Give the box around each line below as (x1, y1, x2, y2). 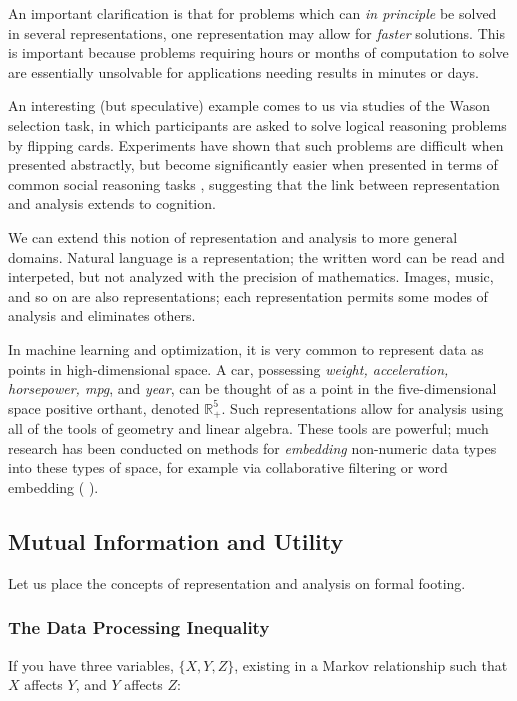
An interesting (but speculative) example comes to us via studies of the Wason (8, 95, 490, 116)
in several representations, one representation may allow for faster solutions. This (8, 22, 505, 43)
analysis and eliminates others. (8, 305, 196, 326)
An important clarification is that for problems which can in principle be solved (8, 3, 497, 23)
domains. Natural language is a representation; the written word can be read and (8, 246, 505, 267)
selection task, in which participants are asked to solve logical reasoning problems (8, 114, 507, 135)
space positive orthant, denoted (8, 397, 200, 418)
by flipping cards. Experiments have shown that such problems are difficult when (8, 134, 504, 155)
